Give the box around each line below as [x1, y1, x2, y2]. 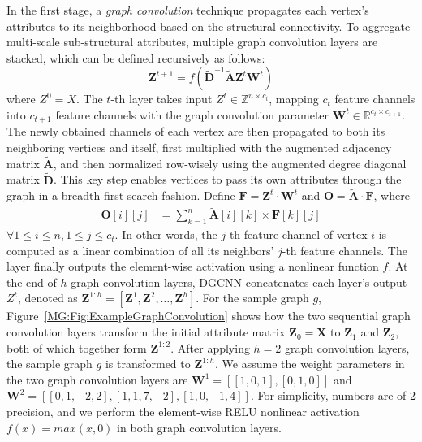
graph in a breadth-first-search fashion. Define [6, 187, 235, 204]
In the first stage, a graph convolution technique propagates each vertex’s [6, 2, 369, 18]
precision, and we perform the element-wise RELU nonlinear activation [6, 403, 360, 420]
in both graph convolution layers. [117, 418, 282, 435]
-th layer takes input [110, 90, 213, 107]
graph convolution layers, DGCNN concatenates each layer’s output [71, 273, 407, 290]
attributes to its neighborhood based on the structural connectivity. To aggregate [6, 17, 411, 34]
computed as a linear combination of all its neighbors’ [6, 241, 274, 258]
